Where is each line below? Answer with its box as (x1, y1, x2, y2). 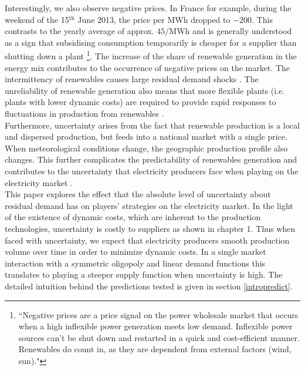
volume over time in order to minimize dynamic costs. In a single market (5, 245, 266, 258)
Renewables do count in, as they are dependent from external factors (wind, (18, 343, 292, 355)
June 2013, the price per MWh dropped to (77, 13, 231, 25)
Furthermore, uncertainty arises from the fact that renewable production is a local (5, 119, 300, 131)
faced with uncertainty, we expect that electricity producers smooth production (5, 234, 290, 246)
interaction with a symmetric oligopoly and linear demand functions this (5, 257, 266, 269)
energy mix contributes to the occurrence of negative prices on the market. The (5, 61, 290, 73)
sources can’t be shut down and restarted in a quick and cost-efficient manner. (18, 331, 300, 343)
